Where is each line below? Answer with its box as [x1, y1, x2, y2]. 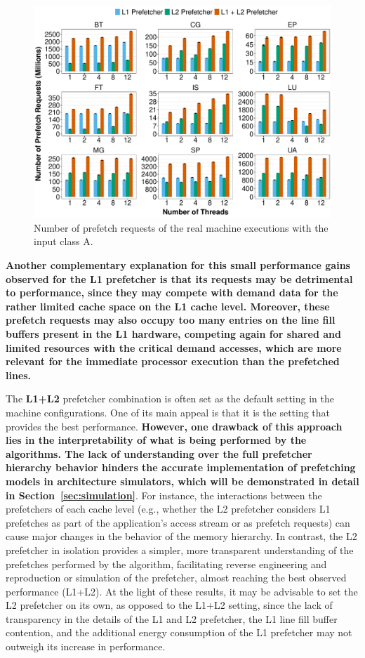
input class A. [34, 234, 93, 249]
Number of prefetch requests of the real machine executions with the [34, 220, 328, 235]
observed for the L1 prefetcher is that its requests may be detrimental [6, 271, 353, 286]
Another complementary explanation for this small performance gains [6, 258, 350, 272]
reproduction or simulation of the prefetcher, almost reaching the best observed [6, 570, 347, 585]
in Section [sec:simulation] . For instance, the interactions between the [6, 487, 322, 502]
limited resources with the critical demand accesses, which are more [6, 340, 342, 355]
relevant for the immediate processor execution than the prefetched [6, 354, 340, 369]
